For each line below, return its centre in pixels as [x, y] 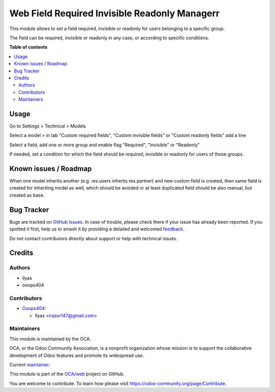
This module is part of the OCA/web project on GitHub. [67, 374]
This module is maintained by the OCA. [50, 338]
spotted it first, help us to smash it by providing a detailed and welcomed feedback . [97, 229]
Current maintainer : [30, 364]
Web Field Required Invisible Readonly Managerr [115, 13]
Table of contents [29, 47]
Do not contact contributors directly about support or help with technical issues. [93, 238]
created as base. [27, 195]
